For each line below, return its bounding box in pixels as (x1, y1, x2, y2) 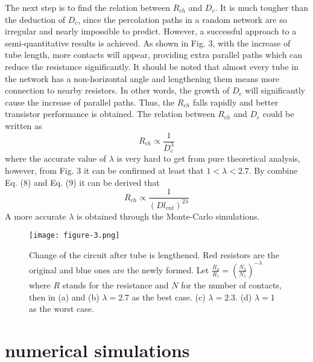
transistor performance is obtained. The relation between (5, 107, 215, 120)
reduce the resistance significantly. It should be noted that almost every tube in (5, 60, 299, 72)
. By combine (248, 164, 298, 176)
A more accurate (5, 209, 66, 222)
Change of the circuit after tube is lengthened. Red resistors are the (29, 248, 279, 261)
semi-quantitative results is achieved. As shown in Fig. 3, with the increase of (5, 36, 291, 49)
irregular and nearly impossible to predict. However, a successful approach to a (5, 25, 297, 37)
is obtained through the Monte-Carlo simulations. (77, 209, 260, 222)
